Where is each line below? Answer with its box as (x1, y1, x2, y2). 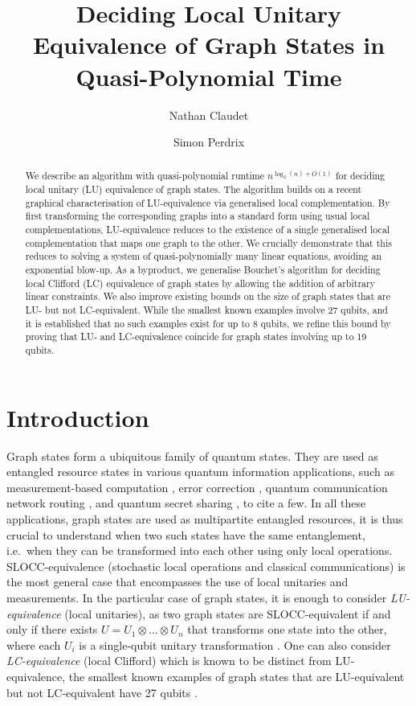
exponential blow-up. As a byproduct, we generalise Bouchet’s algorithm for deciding (25, 263, 381, 277)
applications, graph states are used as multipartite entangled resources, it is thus (6, 510, 403, 527)
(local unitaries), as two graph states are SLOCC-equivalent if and (64, 605, 391, 622)
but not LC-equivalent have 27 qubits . (6, 683, 198, 700)
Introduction (6, 400, 149, 433)
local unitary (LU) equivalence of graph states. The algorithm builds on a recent (25, 183, 362, 196)
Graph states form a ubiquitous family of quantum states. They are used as (6, 447, 378, 464)
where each (6, 636, 61, 653)
